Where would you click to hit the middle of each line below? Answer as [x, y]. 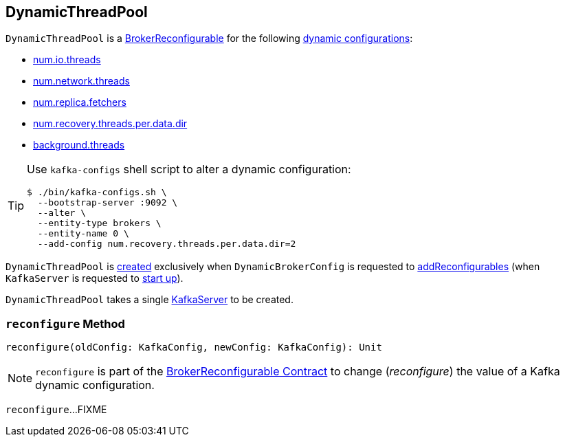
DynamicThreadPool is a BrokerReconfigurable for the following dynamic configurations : [209, 38]
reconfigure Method [65, 323]
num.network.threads [81, 81]
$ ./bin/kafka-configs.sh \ [97, 192]
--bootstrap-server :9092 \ [108, 203]
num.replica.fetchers [80, 102]
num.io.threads [67, 60]
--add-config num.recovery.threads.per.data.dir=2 [167, 244]
